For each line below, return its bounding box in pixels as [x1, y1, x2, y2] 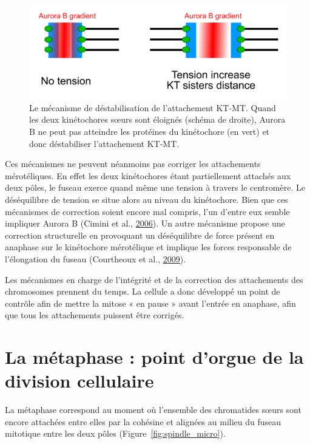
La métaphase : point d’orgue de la [5, 344, 304, 369]
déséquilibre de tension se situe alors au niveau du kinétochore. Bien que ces [5, 193, 288, 206]
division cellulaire [5, 368, 154, 393]
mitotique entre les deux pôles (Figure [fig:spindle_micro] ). [5, 427, 226, 440]
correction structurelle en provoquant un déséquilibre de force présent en [5, 228, 275, 241]
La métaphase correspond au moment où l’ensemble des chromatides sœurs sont [5, 403, 302, 416]
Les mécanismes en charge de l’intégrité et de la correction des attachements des [5, 273, 303, 285]
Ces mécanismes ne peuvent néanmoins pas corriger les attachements [5, 157, 261, 170]
